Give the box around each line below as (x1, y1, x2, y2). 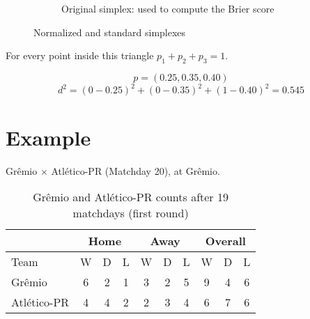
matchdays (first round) (72, 205, 189, 221)
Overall (205, 233, 246, 249)
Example (6, 123, 91, 151)
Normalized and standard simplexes (33, 24, 186, 39)
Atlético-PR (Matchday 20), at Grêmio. (51, 163, 220, 178)
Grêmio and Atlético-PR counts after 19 (33, 189, 228, 205)
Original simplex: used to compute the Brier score (61, 1, 274, 15)
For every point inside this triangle (6, 48, 154, 63)
